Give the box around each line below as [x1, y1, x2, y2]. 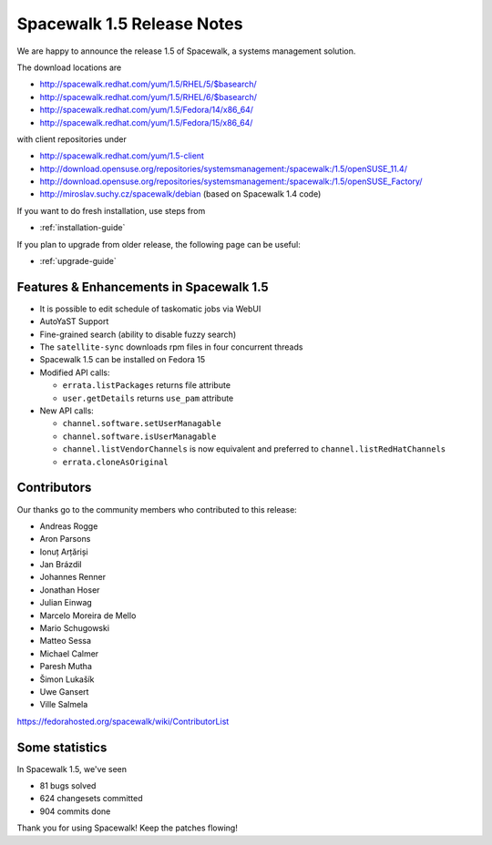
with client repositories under [16, 133, 128, 145]
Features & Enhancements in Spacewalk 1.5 [16, 279, 269, 295]
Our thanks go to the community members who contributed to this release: [16, 504, 298, 514]
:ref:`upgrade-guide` [39, 256, 118, 267]
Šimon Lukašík [39, 674, 95, 685]
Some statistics [16, 739, 108, 755]
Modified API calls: [39, 367, 110, 378]
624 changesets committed [39, 793, 143, 804]
